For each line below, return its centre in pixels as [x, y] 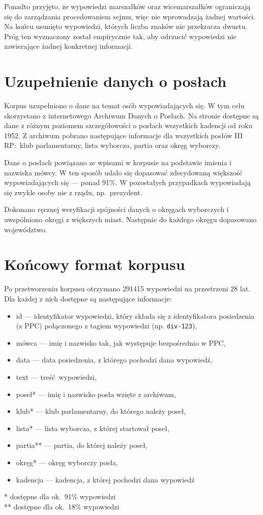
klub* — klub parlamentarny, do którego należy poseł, [101, 411]
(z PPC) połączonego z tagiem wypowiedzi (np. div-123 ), [107, 326]
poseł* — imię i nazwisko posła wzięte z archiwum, [96, 394]
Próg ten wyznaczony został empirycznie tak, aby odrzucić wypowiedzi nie [120, 36]
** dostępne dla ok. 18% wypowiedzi [62, 506]
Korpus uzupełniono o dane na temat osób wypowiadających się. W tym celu [124, 105]
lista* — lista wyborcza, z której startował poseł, [93, 428]
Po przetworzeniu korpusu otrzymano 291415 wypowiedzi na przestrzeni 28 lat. [127, 289]
